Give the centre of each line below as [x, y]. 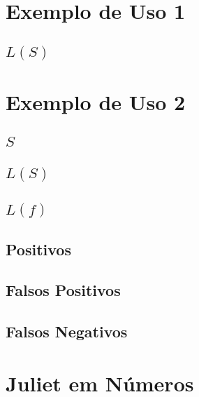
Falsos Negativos [67, 331]
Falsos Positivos [63, 290]
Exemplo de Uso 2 [96, 101]
